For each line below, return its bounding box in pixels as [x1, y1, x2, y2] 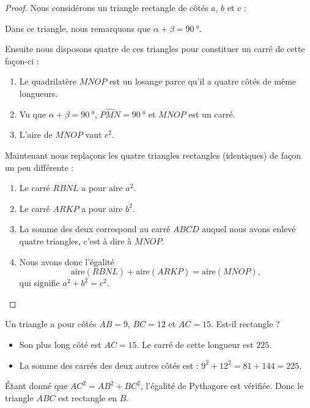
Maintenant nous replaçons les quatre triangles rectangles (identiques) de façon [5, 148, 301, 161]
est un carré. [188, 107, 235, 120]
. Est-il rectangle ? [211, 317, 280, 330]
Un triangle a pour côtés [5, 317, 97, 330]
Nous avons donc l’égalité [19, 255, 114, 268]
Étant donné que [5, 379, 68, 392]
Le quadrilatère [19, 75, 77, 88]
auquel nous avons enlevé [202, 222, 296, 235]
